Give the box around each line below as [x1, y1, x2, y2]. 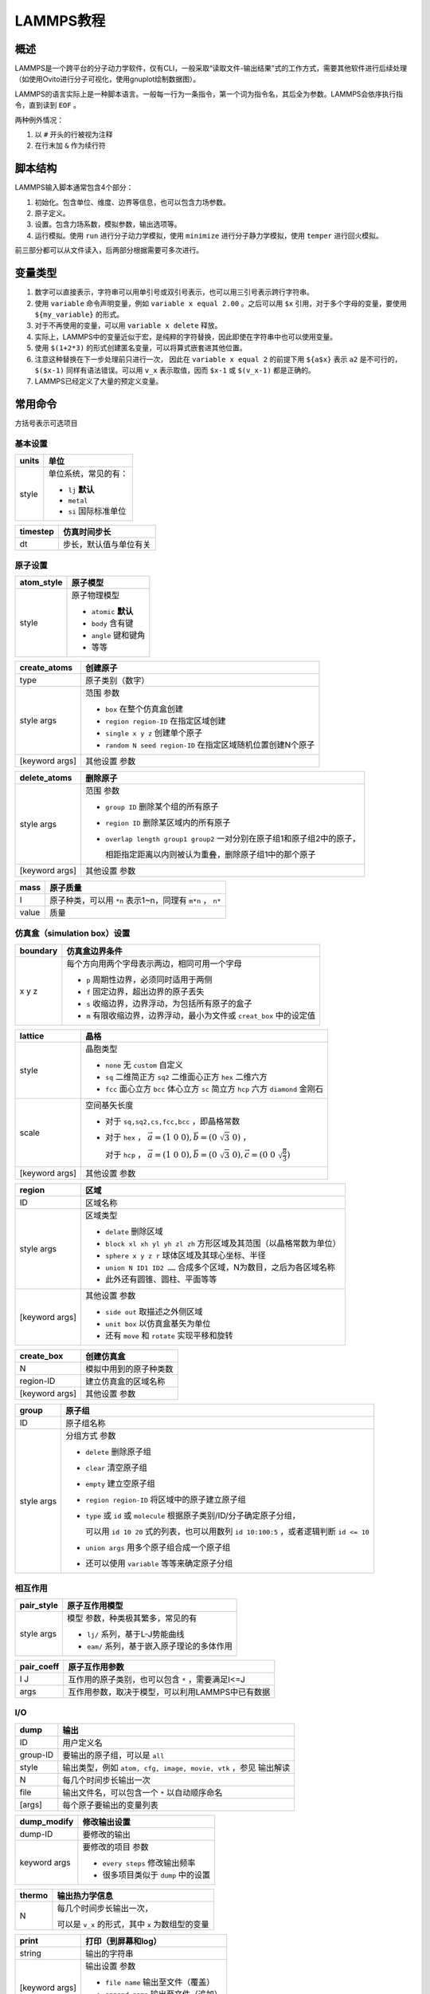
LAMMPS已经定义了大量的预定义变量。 [34, 376, 163, 386]
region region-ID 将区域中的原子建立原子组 [84, 1494, 246, 1505]
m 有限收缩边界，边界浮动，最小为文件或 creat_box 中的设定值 [86, 1010, 316, 1021]
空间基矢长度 [84, 1099, 134, 1110]
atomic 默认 [91, 606, 134, 617]
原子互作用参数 [68, 1661, 125, 1673]
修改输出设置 [82, 1816, 131, 1827]
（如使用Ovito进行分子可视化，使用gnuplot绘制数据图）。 [14, 74, 201, 84]
